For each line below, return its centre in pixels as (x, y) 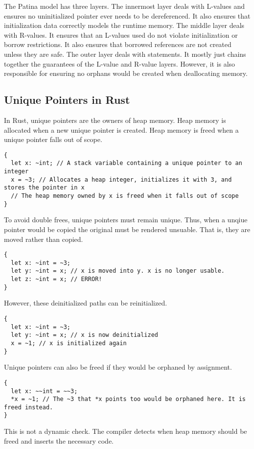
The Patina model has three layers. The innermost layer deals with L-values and (125, 6)
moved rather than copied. (44, 239)
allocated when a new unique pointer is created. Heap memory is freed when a (121, 130)
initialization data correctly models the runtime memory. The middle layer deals (124, 25)
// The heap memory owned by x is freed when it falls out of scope (125, 196)
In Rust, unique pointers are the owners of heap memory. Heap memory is (115, 120)
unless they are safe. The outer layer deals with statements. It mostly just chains (125, 54)
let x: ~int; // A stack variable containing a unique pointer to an (127, 163)
